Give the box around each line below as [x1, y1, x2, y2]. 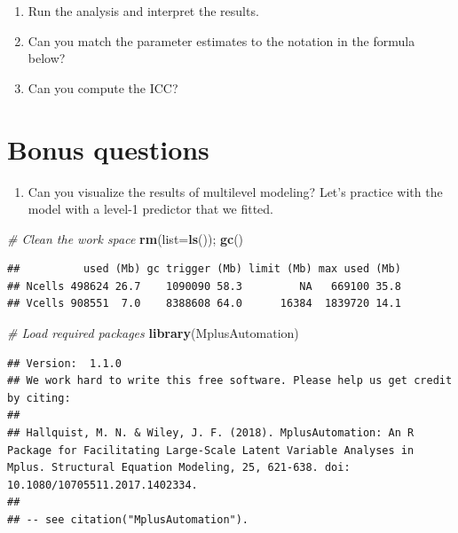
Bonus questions [7, 130, 209, 167]
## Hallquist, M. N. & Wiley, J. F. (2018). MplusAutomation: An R [7, 427, 415, 440]
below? [28, 49, 66, 67]
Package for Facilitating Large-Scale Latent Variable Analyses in [7, 443, 415, 457]
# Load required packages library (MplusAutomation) [7, 324, 299, 342]
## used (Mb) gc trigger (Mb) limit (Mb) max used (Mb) [7, 263, 401, 276]
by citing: [7, 391, 71, 404]
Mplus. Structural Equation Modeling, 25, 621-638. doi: [7, 461, 351, 474]
